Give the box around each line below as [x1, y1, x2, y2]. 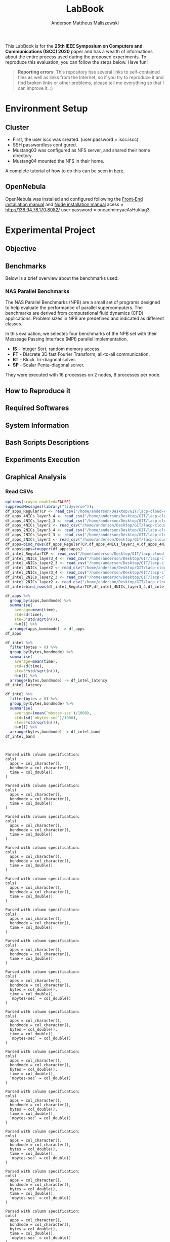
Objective [5, 244, 37, 253]
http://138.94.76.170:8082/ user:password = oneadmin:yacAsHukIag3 [5, 206, 150, 213]
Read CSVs [5, 487, 33, 495]
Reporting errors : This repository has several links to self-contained [17, 69, 160, 75]
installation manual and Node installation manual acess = [5, 201, 124, 207]
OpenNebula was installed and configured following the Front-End [5, 196, 143, 202]
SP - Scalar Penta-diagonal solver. [12, 362, 84, 368]
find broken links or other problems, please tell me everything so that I [17, 80, 164, 86]
